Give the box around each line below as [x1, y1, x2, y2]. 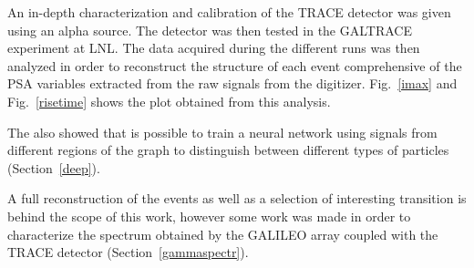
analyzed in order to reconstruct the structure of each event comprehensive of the [7, 56, 462, 75]
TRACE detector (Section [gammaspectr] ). [7, 242, 249, 262]
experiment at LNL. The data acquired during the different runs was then [7, 38, 420, 57]
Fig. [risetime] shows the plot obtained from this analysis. [7, 91, 331, 110]
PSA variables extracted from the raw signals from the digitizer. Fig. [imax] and [7, 74, 458, 93]
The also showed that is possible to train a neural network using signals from [7, 122, 438, 141]
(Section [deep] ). [7, 158, 100, 177]
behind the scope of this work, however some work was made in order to [7, 206, 411, 225]
